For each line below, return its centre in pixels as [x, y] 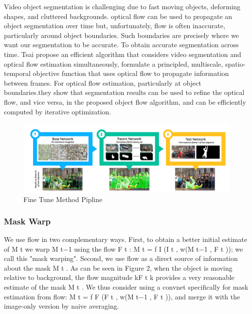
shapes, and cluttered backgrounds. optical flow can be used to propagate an [118, 16]
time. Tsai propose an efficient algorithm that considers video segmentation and [123, 54]
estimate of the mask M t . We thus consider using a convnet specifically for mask [126, 287]
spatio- [235, 64]
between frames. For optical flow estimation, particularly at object [103, 83]
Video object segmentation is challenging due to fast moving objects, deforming [122, 6]
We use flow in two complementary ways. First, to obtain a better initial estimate [126, 239]
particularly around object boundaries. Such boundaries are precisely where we [121, 35]
